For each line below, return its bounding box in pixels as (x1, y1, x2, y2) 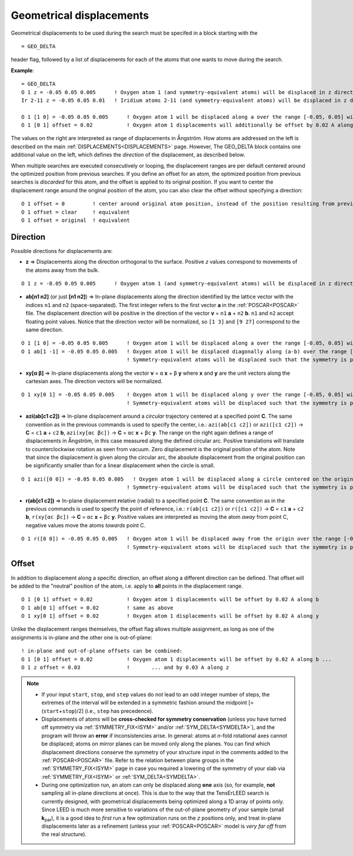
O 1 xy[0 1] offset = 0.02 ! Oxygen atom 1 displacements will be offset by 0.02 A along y (21, 612, 319, 619)
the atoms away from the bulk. (25, 267, 99, 274)
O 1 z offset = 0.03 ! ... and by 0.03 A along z (21, 664, 229, 671)
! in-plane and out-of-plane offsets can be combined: (21, 648, 183, 654)
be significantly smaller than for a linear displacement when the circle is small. (25, 462, 215, 469)
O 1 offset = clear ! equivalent (21, 209, 131, 215)
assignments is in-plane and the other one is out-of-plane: (11, 634, 152, 641)
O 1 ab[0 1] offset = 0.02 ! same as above (21, 604, 174, 611)
